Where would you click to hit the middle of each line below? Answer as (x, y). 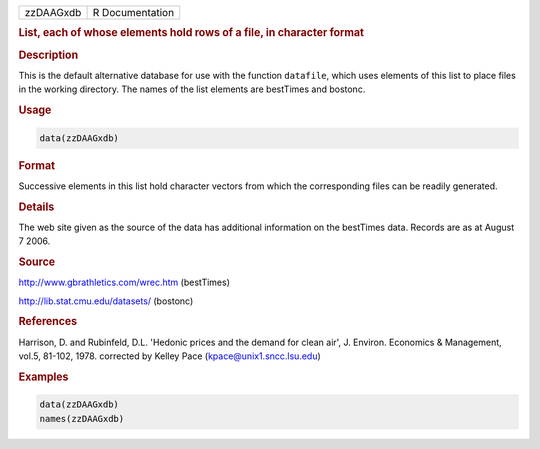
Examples (43, 377)
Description (48, 55)
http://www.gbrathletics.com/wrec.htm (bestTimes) (124, 282)
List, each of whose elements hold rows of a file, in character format (191, 33)
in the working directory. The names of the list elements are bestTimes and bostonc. (192, 89)
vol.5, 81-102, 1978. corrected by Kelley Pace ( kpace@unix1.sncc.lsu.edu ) (170, 356)
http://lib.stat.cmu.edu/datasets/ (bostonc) (106, 301)
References (48, 322)
